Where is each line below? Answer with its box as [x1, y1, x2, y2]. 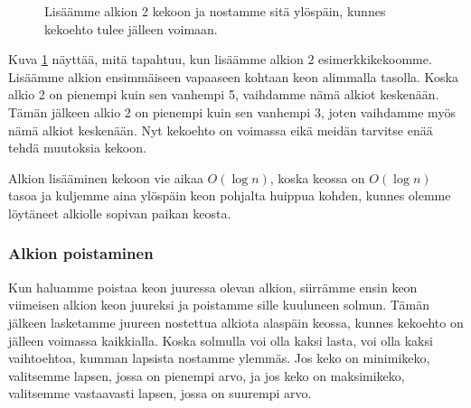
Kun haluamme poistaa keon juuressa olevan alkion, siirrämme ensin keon [8, 277, 418, 296]
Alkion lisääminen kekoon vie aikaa [8, 168, 203, 187]
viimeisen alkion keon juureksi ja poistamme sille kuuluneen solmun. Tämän [8, 295, 430, 314]
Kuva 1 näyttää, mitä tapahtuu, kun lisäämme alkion [8, 50, 304, 69]
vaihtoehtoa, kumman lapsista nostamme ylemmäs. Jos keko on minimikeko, [8, 348, 430, 367]
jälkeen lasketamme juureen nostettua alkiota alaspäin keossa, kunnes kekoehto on [8, 312, 464, 331]
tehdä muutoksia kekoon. [8, 138, 146, 157]
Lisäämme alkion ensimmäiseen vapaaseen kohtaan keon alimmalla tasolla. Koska [8, 67, 458, 86]
